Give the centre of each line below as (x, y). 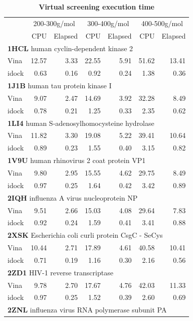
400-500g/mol (162, 23)
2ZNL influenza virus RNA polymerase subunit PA (87, 310)
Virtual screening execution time (96, 7)
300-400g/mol (108, 23)
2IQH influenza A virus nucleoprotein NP (73, 197)
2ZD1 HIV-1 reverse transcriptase (60, 272)
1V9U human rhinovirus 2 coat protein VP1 (77, 160)
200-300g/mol (54, 23)
